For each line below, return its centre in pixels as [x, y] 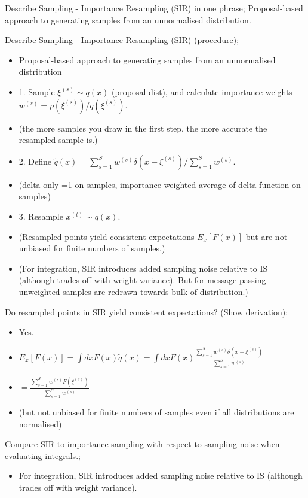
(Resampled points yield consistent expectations [107, 236]
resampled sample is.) [58, 140]
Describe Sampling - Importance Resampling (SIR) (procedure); [122, 40]
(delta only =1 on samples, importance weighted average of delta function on [160, 184]
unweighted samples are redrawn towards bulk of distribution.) [133, 291]
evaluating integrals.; [43, 455]
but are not [267, 236]
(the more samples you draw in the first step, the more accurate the [143, 128]
